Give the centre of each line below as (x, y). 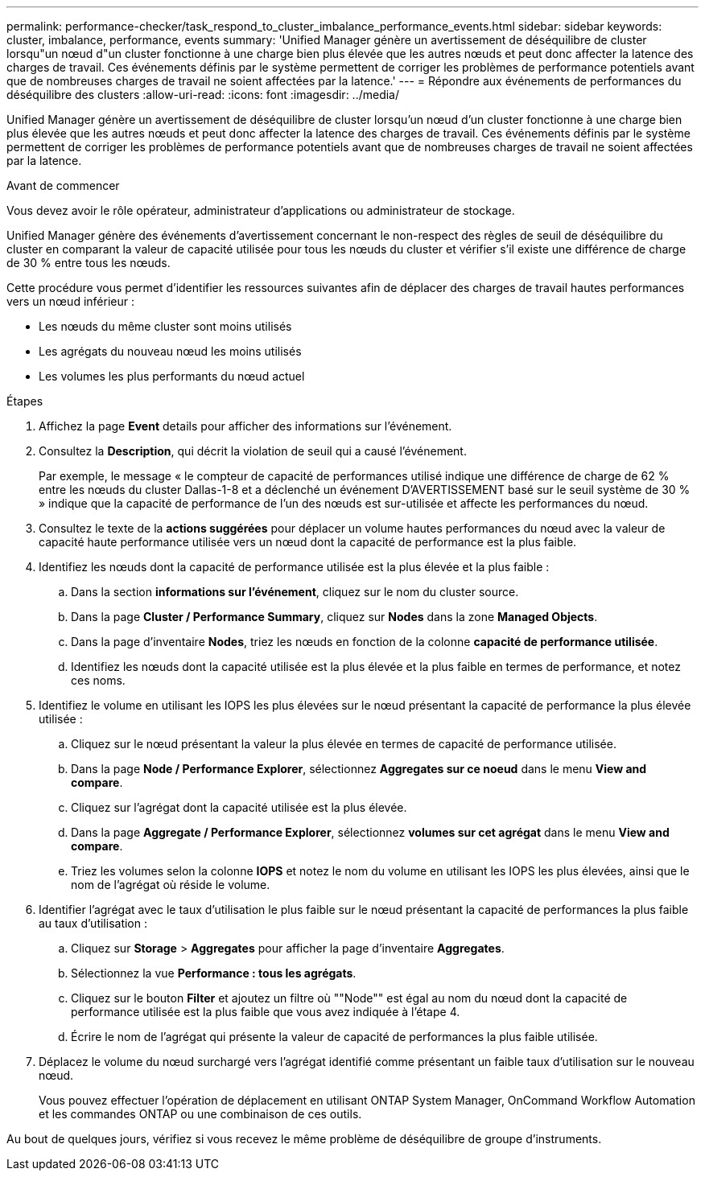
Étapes (25, 401)
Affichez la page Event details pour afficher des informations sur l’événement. (245, 426)
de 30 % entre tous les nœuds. (89, 263)
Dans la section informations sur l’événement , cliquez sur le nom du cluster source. (295, 592)
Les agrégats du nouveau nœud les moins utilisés (170, 351)
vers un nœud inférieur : (70, 301)
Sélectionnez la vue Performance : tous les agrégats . (214, 973)
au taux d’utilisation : (93, 923)
